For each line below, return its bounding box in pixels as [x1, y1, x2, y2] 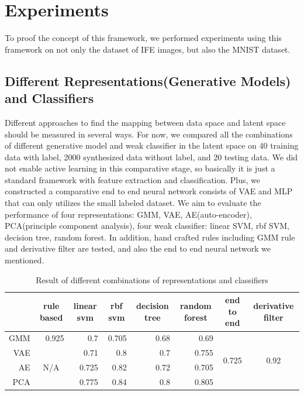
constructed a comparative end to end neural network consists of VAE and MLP [5, 185, 293, 197]
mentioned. [5, 254, 44, 266]
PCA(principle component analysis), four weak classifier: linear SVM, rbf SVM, [5, 219, 289, 232]
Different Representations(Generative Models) [5, 71, 291, 90]
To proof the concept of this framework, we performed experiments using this [5, 32, 282, 44]
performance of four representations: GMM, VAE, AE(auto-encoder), [5, 208, 252, 220]
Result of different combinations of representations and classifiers [36, 273, 268, 286]
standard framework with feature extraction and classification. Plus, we [5, 173, 261, 186]
